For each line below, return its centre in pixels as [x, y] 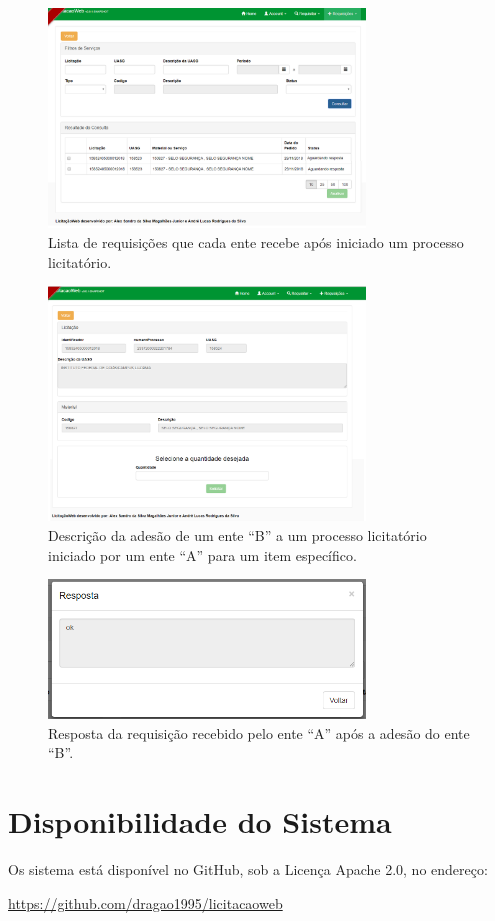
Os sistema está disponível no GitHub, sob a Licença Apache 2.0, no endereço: [248, 869]
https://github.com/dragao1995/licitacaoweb [145, 902]
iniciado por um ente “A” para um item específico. [202, 554]
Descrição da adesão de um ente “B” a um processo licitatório [237, 534]
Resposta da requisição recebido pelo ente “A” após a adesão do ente [259, 732]
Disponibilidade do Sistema [200, 821]
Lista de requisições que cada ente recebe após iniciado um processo [256, 242]
